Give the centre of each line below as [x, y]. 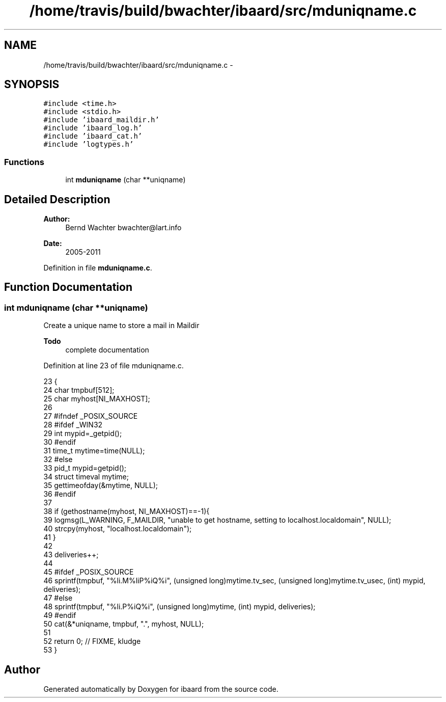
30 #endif [60, 442]
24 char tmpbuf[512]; [79, 390]
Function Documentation [68, 287]
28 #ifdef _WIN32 [73, 425]
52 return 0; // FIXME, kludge [92, 641]
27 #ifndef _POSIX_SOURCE [91, 416]
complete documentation [107, 350]
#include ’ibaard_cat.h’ [93, 136]
